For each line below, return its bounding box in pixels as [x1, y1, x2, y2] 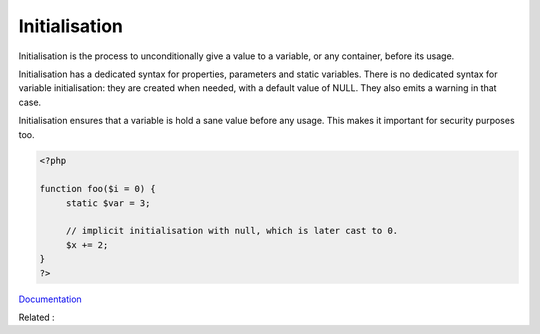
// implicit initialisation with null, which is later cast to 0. [65, 225, 399, 237]
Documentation [18, 293, 82, 305]
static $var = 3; [65, 197, 151, 209]
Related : [18, 311, 55, 323]
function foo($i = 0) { [39, 183, 157, 195]
